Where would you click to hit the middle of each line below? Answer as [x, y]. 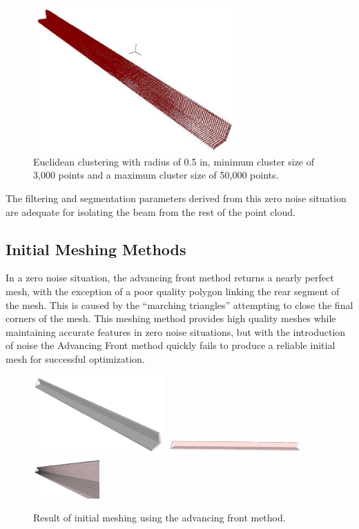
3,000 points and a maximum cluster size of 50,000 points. [156, 175]
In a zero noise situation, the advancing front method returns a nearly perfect [170, 278]
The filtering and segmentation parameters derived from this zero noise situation [176, 198]
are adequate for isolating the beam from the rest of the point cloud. [151, 211]
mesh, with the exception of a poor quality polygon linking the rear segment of [173, 291]
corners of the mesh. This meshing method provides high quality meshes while [171, 318]
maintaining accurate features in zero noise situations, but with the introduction [176, 331]
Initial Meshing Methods [96, 249]
